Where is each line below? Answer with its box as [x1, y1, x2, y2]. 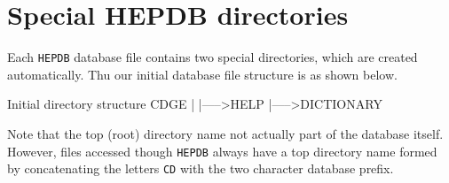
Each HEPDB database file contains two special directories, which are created [7, 48, 418, 66]
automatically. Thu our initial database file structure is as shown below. [7, 65, 398, 83]
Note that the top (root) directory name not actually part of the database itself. [7, 124, 444, 142]
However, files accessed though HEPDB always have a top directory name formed [7, 141, 437, 160]
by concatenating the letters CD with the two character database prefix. [7, 159, 394, 178]
